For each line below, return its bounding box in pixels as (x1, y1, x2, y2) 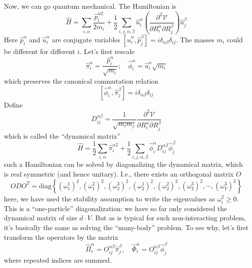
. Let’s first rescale (79, 46, 135, 56)
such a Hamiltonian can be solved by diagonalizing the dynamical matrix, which (4, 159, 243, 169)
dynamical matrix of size (4, 213, 77, 223)
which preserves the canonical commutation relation (4, 75, 159, 86)
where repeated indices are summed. (4, 254, 112, 265)
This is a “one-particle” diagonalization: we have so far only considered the (4, 203, 227, 213)
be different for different (4, 46, 75, 56)
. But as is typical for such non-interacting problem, (91, 213, 246, 223)
